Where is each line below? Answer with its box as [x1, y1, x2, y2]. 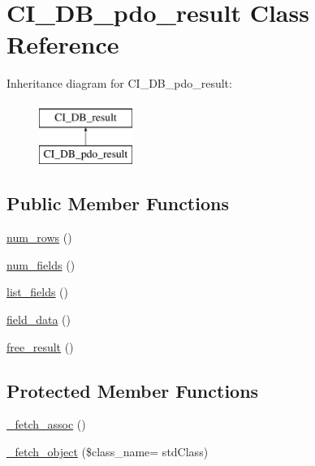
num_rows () [6, 229, 72, 246]
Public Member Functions [6, 191, 229, 216]
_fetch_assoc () [6, 416, 86, 433]
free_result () [6, 338, 74, 355]
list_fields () [6, 283, 69, 300]
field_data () [6, 311, 71, 328]
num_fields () [6, 256, 76, 273]
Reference [6, 28, 119, 61]
